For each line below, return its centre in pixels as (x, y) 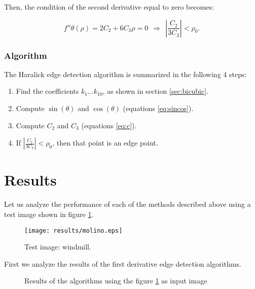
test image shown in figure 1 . (49, 214)
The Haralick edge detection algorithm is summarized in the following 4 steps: (125, 74)
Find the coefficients (47, 91)
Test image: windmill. (58, 247)
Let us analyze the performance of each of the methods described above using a (128, 204)
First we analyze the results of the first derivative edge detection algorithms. (123, 263)
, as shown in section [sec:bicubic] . (155, 91)
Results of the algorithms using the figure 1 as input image (116, 281)
